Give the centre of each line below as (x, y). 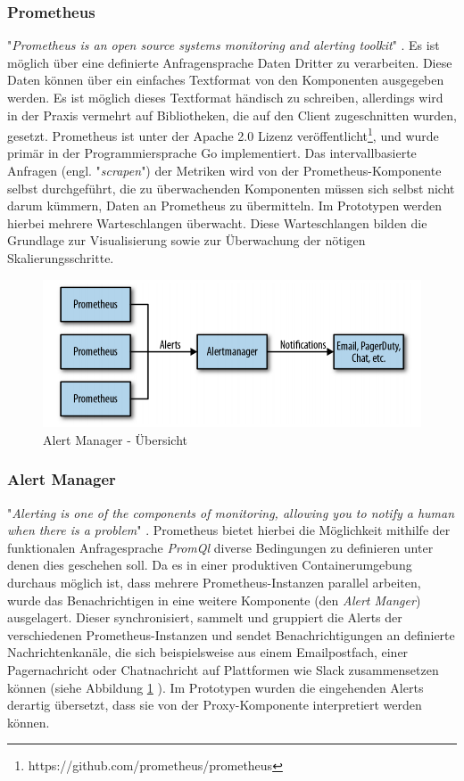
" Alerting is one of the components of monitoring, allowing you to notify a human (231, 512)
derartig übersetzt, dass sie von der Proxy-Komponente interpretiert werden (215, 705)
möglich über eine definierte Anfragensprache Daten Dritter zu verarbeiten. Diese (230, 62)
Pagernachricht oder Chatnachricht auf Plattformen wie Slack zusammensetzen (223, 670)
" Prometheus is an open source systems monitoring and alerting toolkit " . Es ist (224, 45)
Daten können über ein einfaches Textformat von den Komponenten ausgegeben (226, 80)
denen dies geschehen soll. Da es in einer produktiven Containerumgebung (210, 565)
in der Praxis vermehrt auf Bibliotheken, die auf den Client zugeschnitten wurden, (232, 115)
